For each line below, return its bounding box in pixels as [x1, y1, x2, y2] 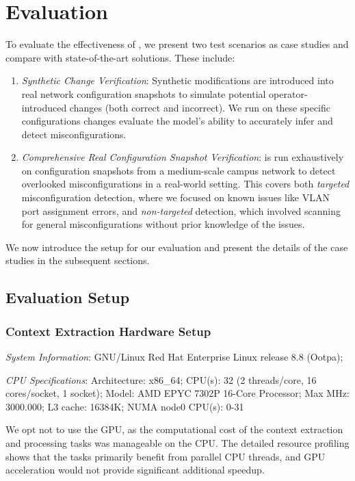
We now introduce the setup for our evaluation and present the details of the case [5, 239, 348, 254]
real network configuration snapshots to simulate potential [21, 86, 266, 101]
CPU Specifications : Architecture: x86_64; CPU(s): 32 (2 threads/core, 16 [5, 372, 317, 387]
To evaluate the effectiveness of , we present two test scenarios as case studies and [5, 37, 349, 51]
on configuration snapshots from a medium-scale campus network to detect [21, 163, 336, 177]
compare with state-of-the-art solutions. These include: [5, 50, 235, 64]
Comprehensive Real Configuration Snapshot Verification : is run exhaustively [21, 150, 344, 164]
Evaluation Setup [5, 287, 130, 308]
